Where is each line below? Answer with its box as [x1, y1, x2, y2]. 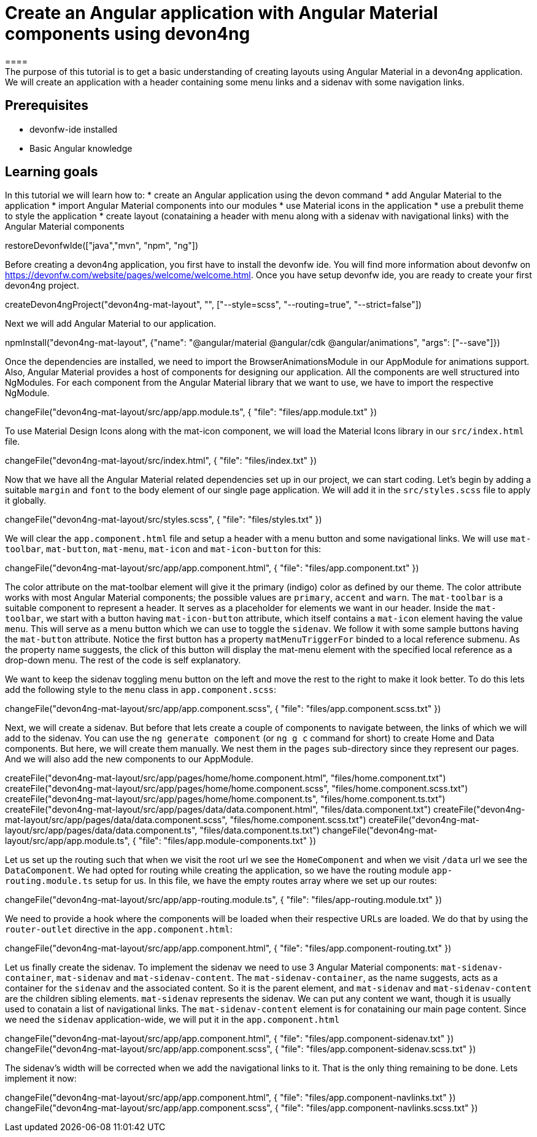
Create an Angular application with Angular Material [5, 2, 438, 23]
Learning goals [5, 164, 98, 180]
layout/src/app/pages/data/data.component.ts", [5, 825, 198, 836]
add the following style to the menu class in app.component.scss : [5, 684, 277, 695]
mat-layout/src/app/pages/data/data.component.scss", [5, 815, 228, 826]
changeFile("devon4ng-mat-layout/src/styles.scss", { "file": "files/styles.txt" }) [5, 514, 322, 525]
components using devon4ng [5, 23, 250, 44]
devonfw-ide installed [29, 123, 118, 135]
